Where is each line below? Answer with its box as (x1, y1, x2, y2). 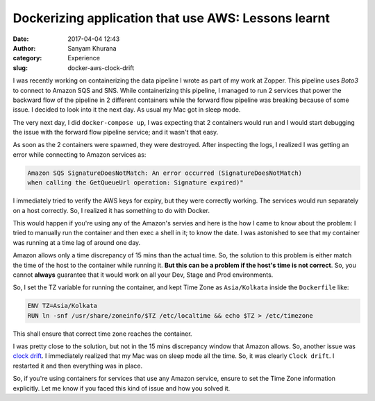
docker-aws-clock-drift (67, 63, 135, 72)
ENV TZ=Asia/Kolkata (27, 302, 97, 310)
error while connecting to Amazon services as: (12, 150, 147, 159)
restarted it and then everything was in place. (12, 361, 142, 370)
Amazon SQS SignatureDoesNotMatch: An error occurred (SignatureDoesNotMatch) (27, 169, 302, 177)
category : (12, 54, 42, 62)
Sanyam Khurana (67, 44, 117, 52)
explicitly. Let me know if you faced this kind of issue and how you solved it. (12, 384, 231, 392)
